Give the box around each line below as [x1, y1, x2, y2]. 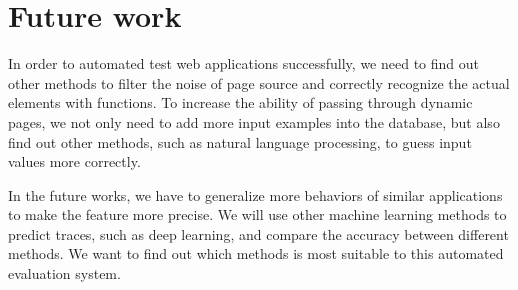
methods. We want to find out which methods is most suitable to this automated [8, 243, 504, 264]
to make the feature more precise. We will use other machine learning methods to [8, 204, 507, 225]
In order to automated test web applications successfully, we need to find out [8, 53, 480, 74]
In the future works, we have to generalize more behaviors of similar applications [8, 184, 503, 205]
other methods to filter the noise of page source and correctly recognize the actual [8, 72, 510, 93]
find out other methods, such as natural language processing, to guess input [8, 131, 472, 152]
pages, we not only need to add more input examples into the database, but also [8, 111, 500, 132]
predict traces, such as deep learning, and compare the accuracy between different [8, 223, 509, 244]
